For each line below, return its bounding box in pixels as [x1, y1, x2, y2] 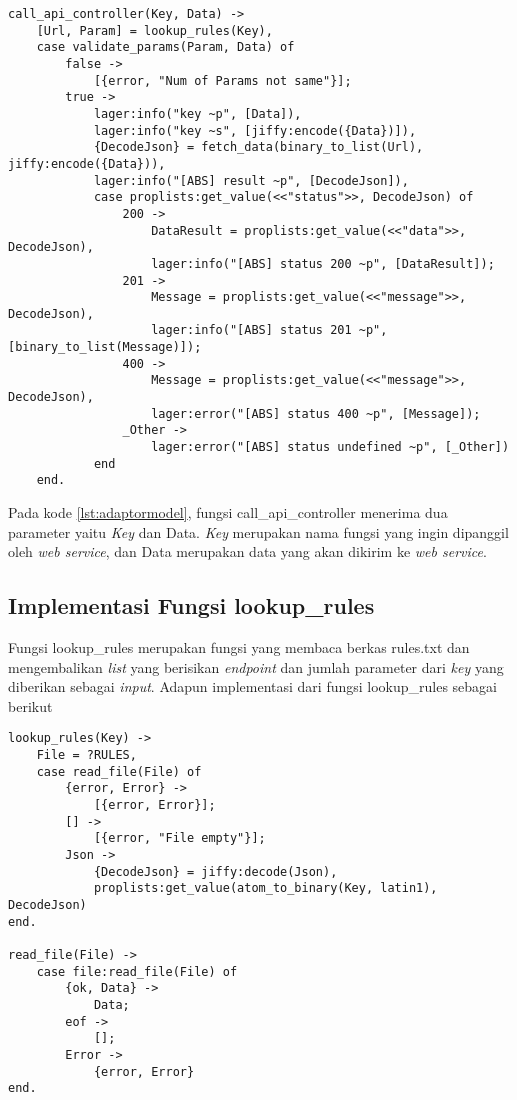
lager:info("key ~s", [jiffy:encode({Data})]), [93, 123, 417, 138]
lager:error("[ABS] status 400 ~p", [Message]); [151, 406, 481, 421]
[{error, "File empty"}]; [93, 831, 266, 846]
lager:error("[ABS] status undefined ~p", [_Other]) [151, 440, 510, 455]
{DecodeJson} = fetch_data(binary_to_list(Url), [93, 140, 424, 155]
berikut [8, 695, 53, 716]
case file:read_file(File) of [36, 964, 238, 979]
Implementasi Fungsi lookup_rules [8, 590, 375, 621]
